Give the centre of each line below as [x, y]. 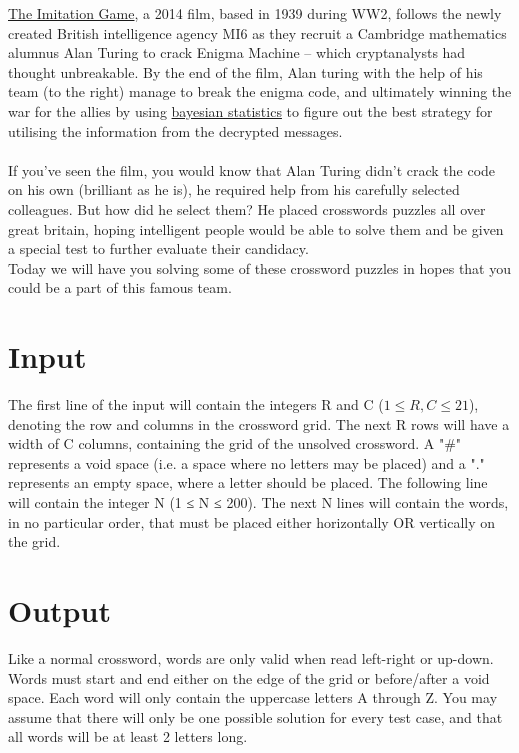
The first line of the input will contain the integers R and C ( [196, 404]
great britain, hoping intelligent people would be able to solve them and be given [256, 228]
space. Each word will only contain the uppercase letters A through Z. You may [253, 697]
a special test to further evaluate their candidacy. [158, 248]
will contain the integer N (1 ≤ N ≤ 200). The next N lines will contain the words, [258, 502]
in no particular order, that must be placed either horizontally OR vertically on [252, 521]
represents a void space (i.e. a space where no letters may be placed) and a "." [246, 462]
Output [59, 609]
